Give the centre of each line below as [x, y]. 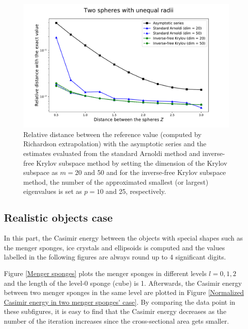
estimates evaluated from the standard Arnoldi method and [112, 153]
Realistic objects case [58, 217]
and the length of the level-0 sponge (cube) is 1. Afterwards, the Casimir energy [123, 283]
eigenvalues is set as [53, 191]
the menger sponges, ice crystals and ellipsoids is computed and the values [115, 247]
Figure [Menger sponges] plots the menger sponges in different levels [105, 273]
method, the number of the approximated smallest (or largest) [116, 182]
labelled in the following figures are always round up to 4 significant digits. [115, 257]
